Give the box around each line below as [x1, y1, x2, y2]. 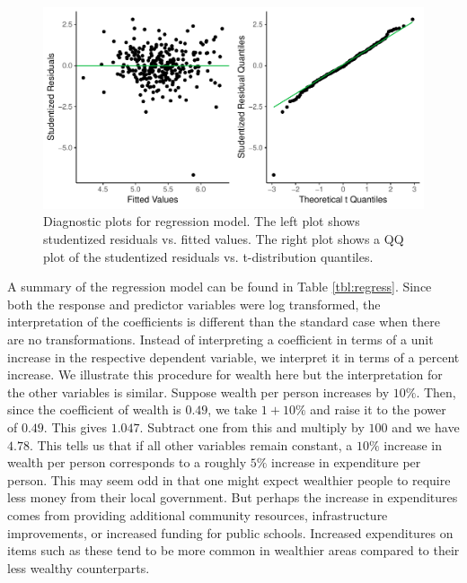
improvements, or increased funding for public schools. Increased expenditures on [7, 523, 454, 542]
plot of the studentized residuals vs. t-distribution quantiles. [43, 247, 374, 265]
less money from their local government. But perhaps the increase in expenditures [7, 488, 458, 507]
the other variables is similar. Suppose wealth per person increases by [7, 382, 390, 401]
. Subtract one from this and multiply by [139, 417, 365, 436]
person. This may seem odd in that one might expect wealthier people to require [7, 470, 451, 489]
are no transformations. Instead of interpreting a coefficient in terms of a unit [7, 330, 434, 348]
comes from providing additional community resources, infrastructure [7, 505, 388, 524]
